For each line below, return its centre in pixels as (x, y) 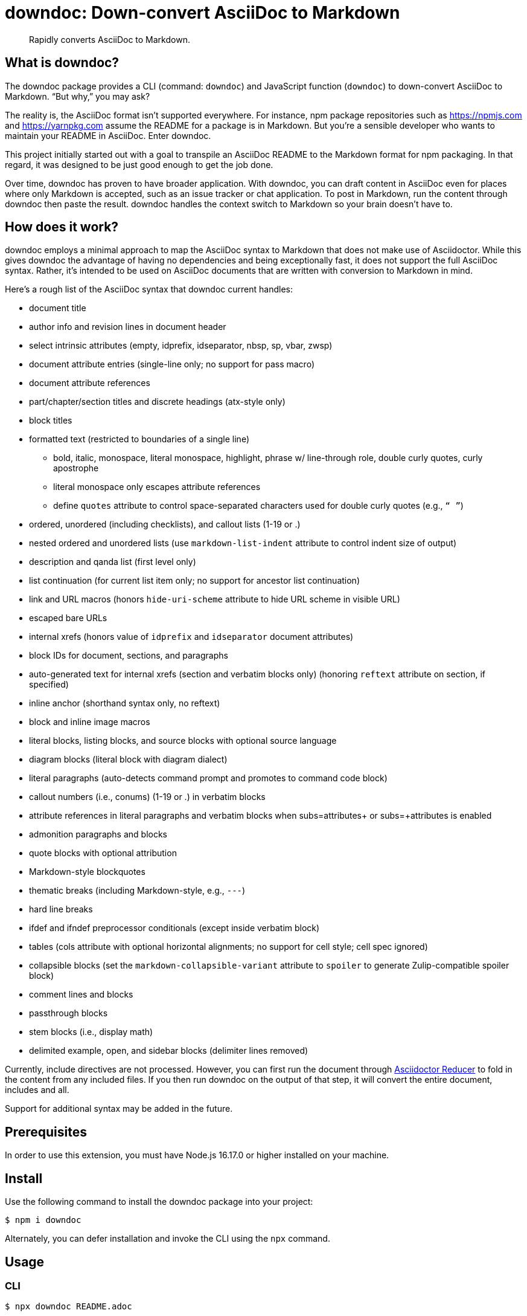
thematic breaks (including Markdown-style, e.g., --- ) (137, 891)
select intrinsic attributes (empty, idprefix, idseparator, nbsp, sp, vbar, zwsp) (181, 346)
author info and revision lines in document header (128, 327)
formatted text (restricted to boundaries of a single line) (139, 439)
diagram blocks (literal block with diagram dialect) (128, 760)
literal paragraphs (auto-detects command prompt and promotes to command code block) (208, 778)
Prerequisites (46, 1132)
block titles (51, 421)
